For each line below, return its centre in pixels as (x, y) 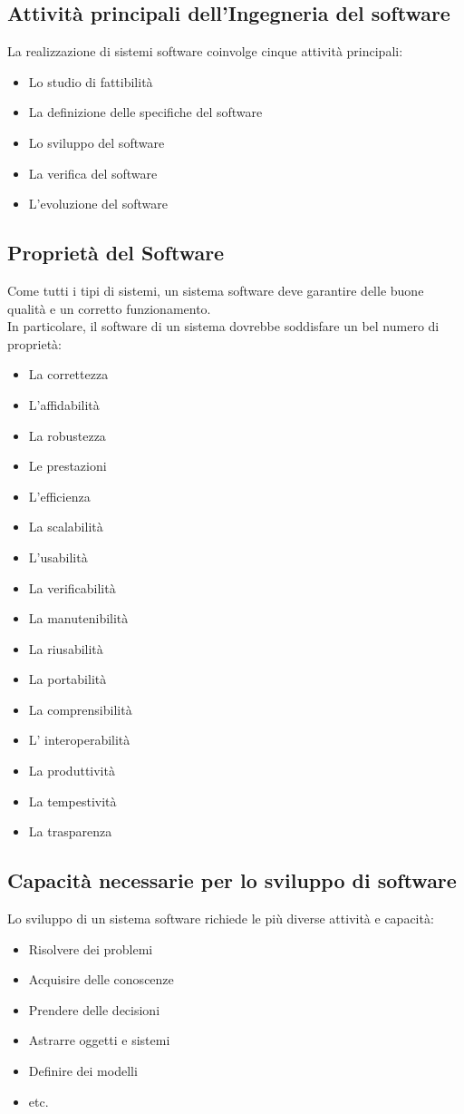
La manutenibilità (78, 618)
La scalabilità (66, 527)
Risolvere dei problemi (91, 948)
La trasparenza (70, 831)
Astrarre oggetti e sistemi (99, 1040)
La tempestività (72, 801)
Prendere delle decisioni (94, 1009)
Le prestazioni (68, 466)
